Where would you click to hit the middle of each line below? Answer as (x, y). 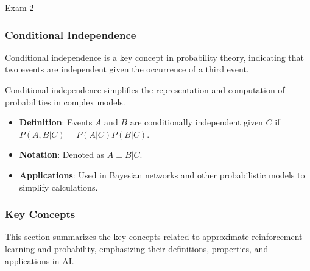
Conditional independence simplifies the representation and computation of (145, 90)
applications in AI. (40, 260)
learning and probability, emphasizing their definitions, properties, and (137, 248)
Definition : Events (56, 122)
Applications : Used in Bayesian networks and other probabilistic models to (162, 174)
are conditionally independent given (196, 122)
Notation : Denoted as (62, 154)
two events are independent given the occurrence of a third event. (127, 69)
